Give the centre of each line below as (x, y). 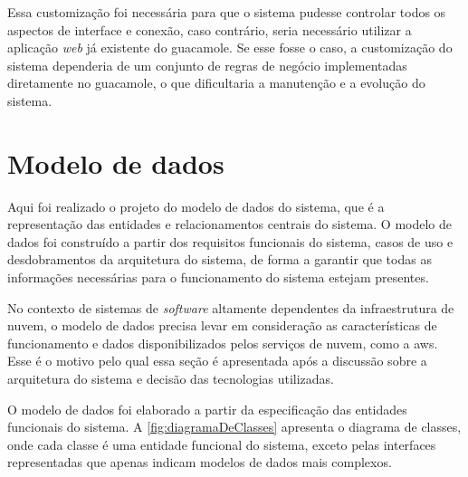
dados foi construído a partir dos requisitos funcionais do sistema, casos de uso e (230, 241)
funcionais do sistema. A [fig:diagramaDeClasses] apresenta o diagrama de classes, (234, 427)
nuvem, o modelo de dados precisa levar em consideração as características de (222, 325)
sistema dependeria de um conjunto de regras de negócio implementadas (207, 65)
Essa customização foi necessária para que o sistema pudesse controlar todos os (227, 12)
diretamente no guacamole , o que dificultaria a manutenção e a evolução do (216, 83)
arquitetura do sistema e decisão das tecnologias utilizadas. (171, 379)
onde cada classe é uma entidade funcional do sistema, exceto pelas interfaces (222, 444)
